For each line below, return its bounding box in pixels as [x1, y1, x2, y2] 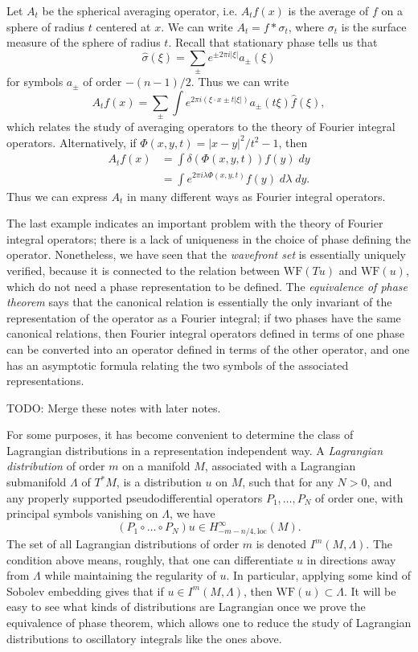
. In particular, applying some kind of [226, 567, 412, 584]
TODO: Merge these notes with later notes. [6, 399, 221, 416]
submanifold [6, 474, 67, 490]
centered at [96, 18, 151, 35]
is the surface [341, 18, 407, 35]
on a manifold [122, 457, 191, 474]
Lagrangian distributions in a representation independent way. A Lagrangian [6, 441, 383, 458]
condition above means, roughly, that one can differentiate [6, 551, 293, 568]
